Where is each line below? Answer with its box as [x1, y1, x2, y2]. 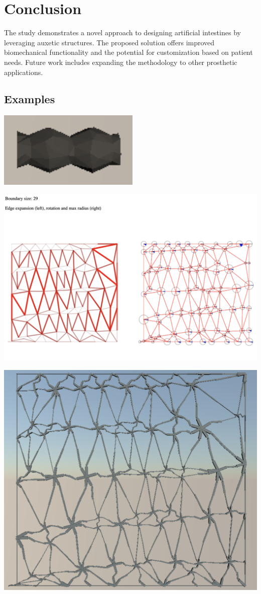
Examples [4, 91, 55, 107]
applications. [4, 66, 43, 77]
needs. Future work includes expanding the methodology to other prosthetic [4, 56, 237, 67]
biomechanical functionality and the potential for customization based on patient [4, 47, 253, 57]
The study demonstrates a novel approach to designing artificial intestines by [4, 27, 241, 38]
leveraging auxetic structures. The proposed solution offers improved [4, 37, 215, 47]
